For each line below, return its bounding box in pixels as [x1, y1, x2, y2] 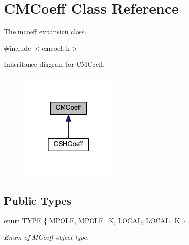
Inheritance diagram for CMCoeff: [4, 59, 105, 69]
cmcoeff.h [42, 42, 70, 52]
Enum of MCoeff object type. [4, 232, 89, 242]
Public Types [4, 192, 72, 208]
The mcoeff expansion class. [4, 26, 87, 36]
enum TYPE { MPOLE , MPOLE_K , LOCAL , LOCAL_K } [4, 215, 186, 226]
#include [4, 42, 31, 52]
